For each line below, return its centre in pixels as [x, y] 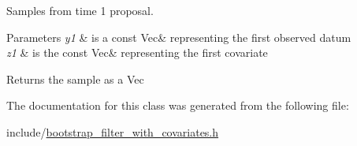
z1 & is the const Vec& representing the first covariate [137, 52]
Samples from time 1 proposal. [80, 10]
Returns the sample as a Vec [75, 79]
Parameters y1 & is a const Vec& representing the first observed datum [179, 37]
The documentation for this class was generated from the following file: [178, 105]
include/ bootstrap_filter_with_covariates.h [113, 131]
